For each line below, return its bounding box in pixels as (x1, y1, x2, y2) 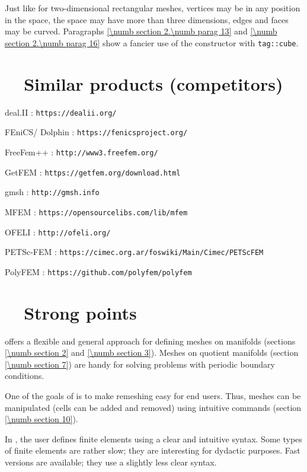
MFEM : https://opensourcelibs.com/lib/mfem (5, 205, 188, 218)
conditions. (5, 369, 44, 382)
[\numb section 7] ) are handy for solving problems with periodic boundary (5, 358, 275, 370)
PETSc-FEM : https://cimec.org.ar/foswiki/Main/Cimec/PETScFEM (5, 245, 264, 258)
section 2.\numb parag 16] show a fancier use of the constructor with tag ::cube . (5, 36, 299, 49)
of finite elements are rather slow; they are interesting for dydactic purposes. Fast (5, 444, 300, 457)
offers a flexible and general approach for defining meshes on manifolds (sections (5, 334, 296, 347)
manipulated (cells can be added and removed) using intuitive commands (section (5, 401, 302, 413)
